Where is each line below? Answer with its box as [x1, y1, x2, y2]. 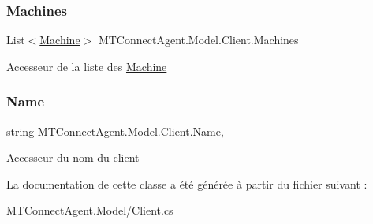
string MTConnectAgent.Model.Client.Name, [6, 122, 224, 139]
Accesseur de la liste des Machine [6, 58, 167, 74]
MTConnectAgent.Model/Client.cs [6, 202, 173, 218]
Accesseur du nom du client [6, 149, 140, 166]
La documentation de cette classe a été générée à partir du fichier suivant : [6, 175, 367, 192]
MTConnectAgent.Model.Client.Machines [98, 32, 299, 48]
